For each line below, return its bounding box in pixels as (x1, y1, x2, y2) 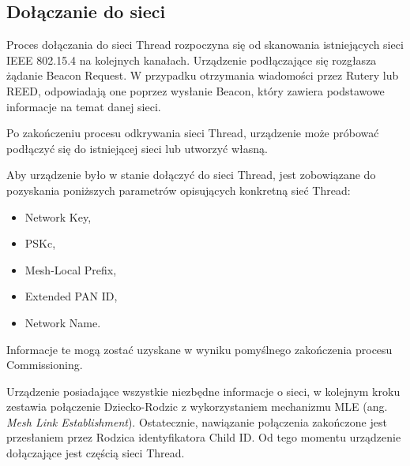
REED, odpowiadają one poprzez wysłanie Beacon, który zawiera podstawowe (6, 82, 385, 99)
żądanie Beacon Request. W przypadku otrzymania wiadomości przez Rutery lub (6, 67, 399, 84)
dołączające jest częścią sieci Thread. (6, 445, 185, 461)
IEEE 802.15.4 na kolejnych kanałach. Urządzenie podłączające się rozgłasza (6, 51, 377, 68)
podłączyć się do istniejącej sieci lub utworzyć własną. (6, 140, 268, 156)
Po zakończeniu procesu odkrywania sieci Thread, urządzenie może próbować (6, 125, 379, 141)
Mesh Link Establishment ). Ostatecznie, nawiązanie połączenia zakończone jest (6, 413, 387, 430)
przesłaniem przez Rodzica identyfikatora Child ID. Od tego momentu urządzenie (6, 429, 401, 445)
